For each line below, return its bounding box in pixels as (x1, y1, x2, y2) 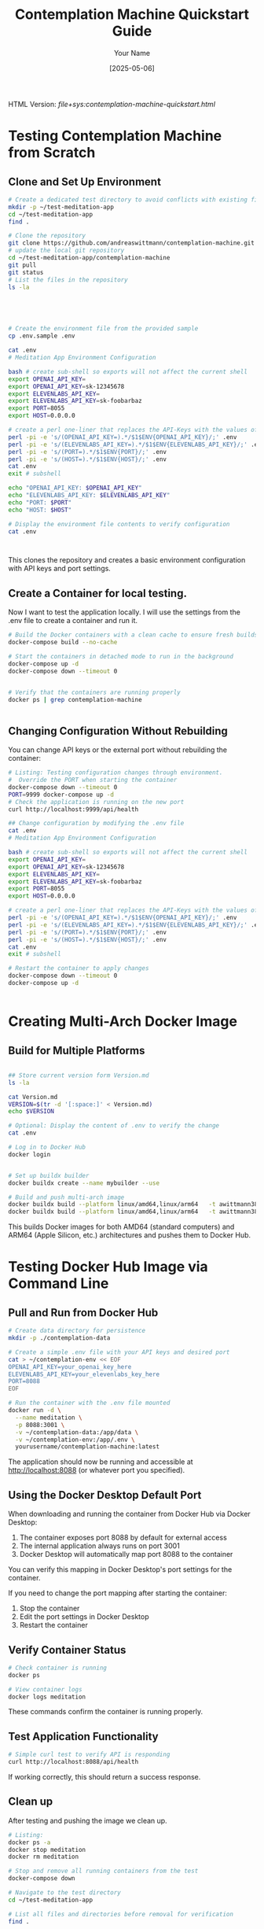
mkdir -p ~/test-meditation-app (8, 203, 114, 211)
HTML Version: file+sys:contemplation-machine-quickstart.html (8, 99, 216, 109)
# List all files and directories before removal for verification (8, 1910, 234, 1918)
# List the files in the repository (8, 275, 128, 284)
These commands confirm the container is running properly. (8, 1707, 203, 1717)
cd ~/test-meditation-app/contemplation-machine (8, 254, 170, 262)
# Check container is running (8, 1664, 108, 1672)
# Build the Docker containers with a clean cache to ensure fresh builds (8, 631, 258, 639)
